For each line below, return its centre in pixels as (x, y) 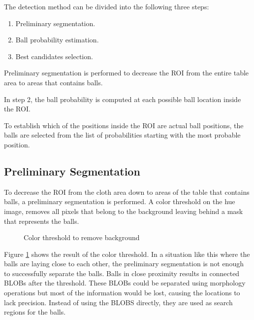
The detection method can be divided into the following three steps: (107, 6)
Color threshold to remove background (82, 237)
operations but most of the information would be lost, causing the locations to (122, 293)
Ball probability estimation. (57, 40)
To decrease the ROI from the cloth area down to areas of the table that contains (127, 192)
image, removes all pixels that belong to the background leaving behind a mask (124, 211)
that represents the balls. (42, 221)
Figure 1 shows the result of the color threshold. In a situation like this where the (127, 254)
